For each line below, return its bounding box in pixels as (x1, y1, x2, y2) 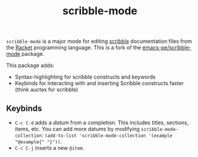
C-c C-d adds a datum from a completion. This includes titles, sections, (14, 119, 189, 126)
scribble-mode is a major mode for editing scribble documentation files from (6, 37, 192, 45)
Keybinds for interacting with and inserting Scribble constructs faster (14, 80, 184, 87)
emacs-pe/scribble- (142, 44, 191, 51)
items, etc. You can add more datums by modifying (14, 125, 140, 132)
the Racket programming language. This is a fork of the (6, 44, 142, 51)
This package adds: (6, 62, 55, 69)
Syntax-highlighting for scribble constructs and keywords (14, 73, 156, 81)
